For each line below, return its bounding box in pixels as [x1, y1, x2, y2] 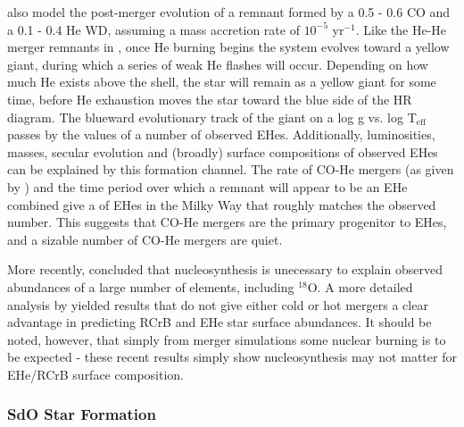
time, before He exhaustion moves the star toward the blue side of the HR [7, 89, 412, 108]
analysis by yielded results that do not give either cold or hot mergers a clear [7, 295, 428, 314]
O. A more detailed [307, 277, 413, 296]
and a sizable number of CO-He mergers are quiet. [7, 230, 283, 248]
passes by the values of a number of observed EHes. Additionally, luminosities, [7, 125, 435, 144]
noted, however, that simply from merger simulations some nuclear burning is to [7, 330, 446, 348]
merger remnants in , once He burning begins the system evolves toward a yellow [7, 38, 450, 56]
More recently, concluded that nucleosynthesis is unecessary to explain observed [7, 260, 443, 279]
